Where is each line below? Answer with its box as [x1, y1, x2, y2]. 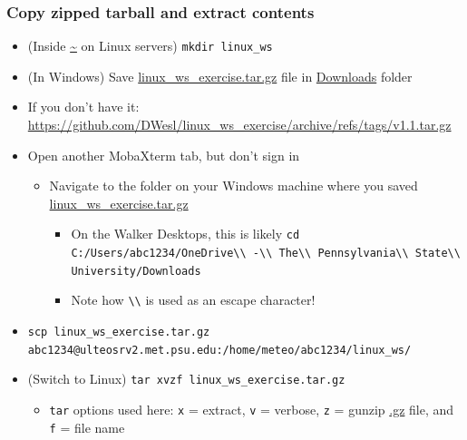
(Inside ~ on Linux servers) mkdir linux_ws [27, 36, 273, 55]
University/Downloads [71, 264, 201, 278]
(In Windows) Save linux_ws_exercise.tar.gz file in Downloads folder [27, 66, 413, 85]
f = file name [49, 417, 125, 436]
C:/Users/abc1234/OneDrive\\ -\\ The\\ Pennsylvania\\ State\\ [71, 247, 461, 260]
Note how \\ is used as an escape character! [71, 290, 316, 309]
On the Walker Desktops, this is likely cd [71, 224, 300, 243]
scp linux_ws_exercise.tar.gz [27, 326, 210, 339]
